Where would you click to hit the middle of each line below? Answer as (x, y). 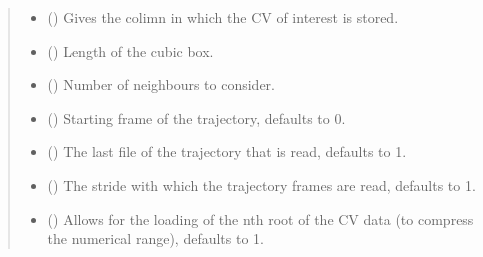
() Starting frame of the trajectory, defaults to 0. (196, 117)
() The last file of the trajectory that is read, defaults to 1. (227, 151)
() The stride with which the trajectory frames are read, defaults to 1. (261, 184)
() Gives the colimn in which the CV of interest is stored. (223, 17)
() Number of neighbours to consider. (161, 84)
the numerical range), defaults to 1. (155, 238)
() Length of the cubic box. (130, 50)
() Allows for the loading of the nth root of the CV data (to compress (260, 218)
